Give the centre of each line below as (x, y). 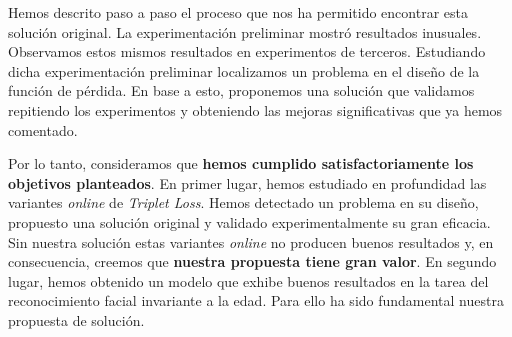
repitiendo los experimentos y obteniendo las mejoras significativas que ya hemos (255, 109)
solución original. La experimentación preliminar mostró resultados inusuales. (245, 31)
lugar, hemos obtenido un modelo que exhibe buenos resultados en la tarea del (248, 280)
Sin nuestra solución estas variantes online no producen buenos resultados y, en (251, 241)
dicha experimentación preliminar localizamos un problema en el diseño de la (244, 70)
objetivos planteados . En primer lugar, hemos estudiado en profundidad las (247, 182)
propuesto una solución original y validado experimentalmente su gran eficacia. (249, 221)
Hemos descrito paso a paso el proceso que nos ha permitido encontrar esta (238, 12)
